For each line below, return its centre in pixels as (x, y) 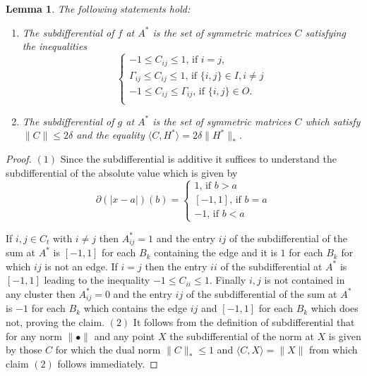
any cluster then (41, 293)
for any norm (34, 336)
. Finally (228, 280)
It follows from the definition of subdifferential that (244, 322)
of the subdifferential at (271, 266)
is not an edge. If (81, 266)
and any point (125, 336)
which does (335, 308)
